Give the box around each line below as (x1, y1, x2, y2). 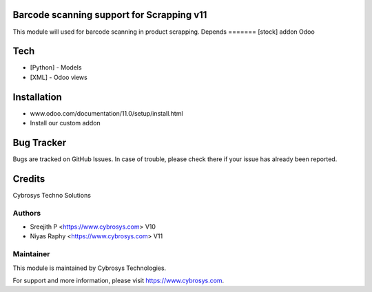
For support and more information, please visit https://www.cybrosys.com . (12, 276, 225, 284)
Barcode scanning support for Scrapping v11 (12, 9, 207, 21)
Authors (12, 208, 41, 218)
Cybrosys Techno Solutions (12, 191, 91, 199)
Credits (12, 173, 45, 185)
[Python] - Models (30, 63, 82, 72)
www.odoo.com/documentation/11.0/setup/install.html (30, 109, 183, 117)
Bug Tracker (12, 136, 67, 148)
